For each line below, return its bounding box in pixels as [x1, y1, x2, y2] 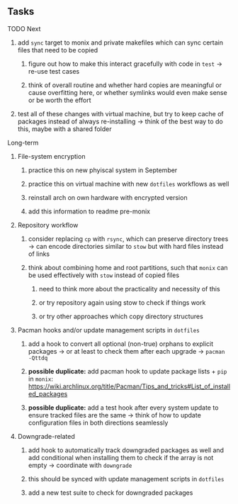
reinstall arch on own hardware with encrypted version [28, 193, 188, 201]
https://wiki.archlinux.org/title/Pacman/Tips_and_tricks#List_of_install [28, 382, 231, 391]
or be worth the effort [28, 96, 91, 104]
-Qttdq [28, 354, 48, 362]
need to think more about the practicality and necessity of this [38, 284, 221, 293]
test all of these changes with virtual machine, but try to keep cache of [17, 109, 225, 118]
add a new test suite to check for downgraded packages [28, 488, 193, 497]
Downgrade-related [17, 432, 76, 440]
